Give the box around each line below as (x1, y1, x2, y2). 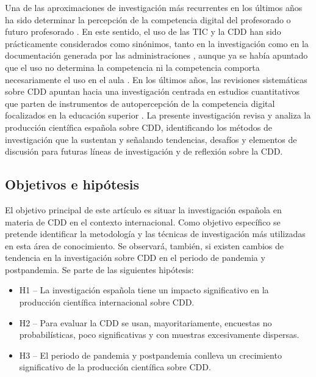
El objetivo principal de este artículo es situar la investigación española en (5, 203, 282, 216)
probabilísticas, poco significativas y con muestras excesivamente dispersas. (19, 328, 300, 341)
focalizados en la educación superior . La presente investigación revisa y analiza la (5, 109, 311, 122)
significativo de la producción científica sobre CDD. (19, 361, 211, 373)
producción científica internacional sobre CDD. (19, 296, 195, 309)
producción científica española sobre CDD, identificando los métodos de (5, 120, 272, 133)
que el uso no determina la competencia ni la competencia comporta (5, 60, 260, 73)
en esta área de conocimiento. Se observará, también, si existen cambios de (5, 239, 284, 252)
